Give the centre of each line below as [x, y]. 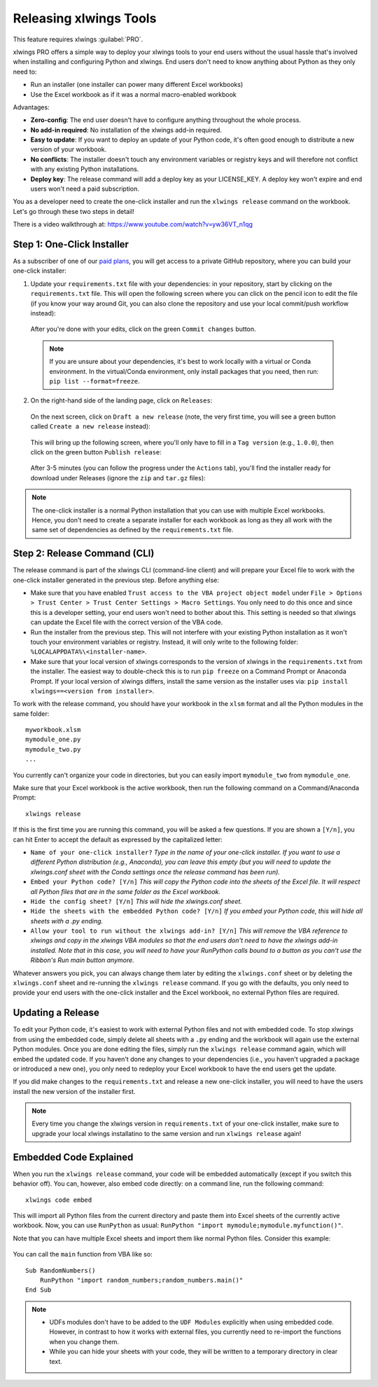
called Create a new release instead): [90, 426]
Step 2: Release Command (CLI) [84, 554]
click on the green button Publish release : [96, 452]
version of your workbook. [69, 149]
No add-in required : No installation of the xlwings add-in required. [126, 130]
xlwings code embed [59, 1200]
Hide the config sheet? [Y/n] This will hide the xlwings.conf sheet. [136, 901]
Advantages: [31, 107]
